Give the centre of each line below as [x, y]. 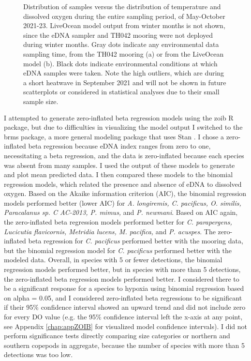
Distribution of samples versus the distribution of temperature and [122, 6]
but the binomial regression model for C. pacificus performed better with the [118, 250]
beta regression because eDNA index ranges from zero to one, [119, 146]
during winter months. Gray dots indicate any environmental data [121, 44]
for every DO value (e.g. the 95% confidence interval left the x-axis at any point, [123, 316]
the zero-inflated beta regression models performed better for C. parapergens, [118, 222]
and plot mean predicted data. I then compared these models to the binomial [118, 174]
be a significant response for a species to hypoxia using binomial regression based [124, 288]
